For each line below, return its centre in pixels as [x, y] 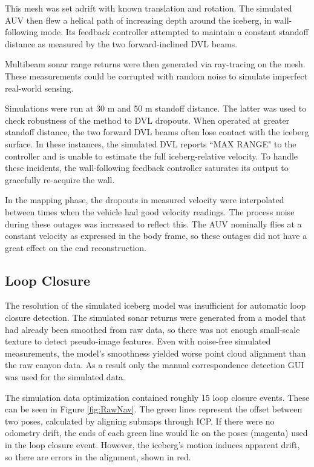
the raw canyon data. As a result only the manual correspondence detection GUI [155, 365]
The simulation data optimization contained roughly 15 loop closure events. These [157, 397]
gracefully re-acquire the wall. [60, 179]
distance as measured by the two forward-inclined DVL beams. [121, 43]
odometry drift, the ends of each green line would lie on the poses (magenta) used [156, 433]
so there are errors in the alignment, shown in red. [98, 456]
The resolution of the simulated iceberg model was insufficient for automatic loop [155, 305]
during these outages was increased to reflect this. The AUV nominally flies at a [153, 223]
